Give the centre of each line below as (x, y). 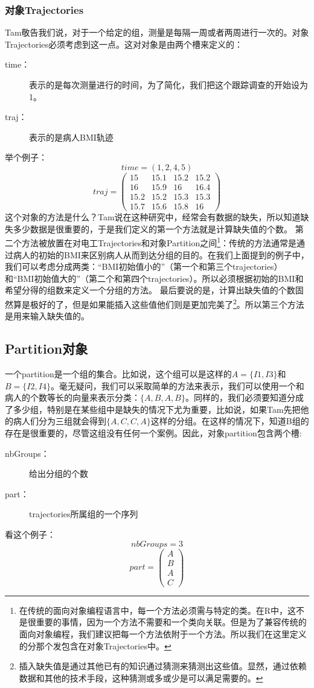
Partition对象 (46, 349)
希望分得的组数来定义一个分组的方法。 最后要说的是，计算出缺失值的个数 (150, 290)
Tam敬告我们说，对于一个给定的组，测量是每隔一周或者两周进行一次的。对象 (157, 32)
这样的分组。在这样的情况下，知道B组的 (230, 421)
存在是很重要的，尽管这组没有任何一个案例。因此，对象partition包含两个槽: (153, 432)
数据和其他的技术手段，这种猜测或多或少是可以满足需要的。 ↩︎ (141, 677)
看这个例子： (30, 534)
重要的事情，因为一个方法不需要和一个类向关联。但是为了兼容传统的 (171, 622)
